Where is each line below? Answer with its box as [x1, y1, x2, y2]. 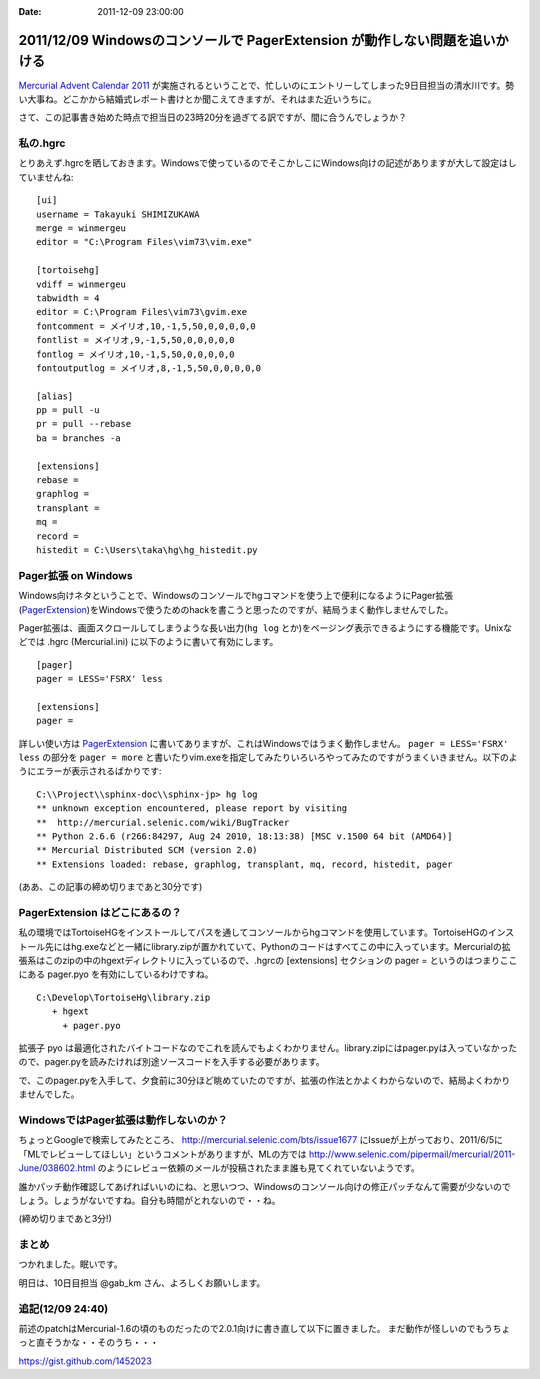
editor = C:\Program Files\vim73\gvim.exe [36, 306, 248, 318]
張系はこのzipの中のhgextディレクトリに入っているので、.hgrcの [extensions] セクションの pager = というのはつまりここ [18, 955, 518, 967]
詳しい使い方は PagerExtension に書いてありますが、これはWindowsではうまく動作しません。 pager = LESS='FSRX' [18, 737, 509, 749]
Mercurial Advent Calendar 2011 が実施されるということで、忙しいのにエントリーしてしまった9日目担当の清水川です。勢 [18, 79, 515, 91]
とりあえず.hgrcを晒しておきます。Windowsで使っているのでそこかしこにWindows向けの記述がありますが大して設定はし [18, 157, 517, 169]
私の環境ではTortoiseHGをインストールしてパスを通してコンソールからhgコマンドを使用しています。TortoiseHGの [18, 926, 489, 939]
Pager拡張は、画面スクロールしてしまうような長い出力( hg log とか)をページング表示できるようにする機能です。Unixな [18, 621, 513, 634]
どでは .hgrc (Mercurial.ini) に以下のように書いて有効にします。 [18, 636, 279, 648]
